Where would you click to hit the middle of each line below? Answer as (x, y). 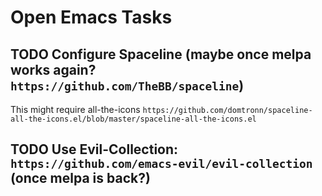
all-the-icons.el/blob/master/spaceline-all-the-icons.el (133, 119)
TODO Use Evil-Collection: (94, 149)
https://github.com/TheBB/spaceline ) (127, 85)
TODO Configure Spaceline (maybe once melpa (161, 54)
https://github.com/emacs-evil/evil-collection (161, 164)
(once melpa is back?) (80, 178)
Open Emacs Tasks (91, 17)
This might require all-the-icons (75, 109)
